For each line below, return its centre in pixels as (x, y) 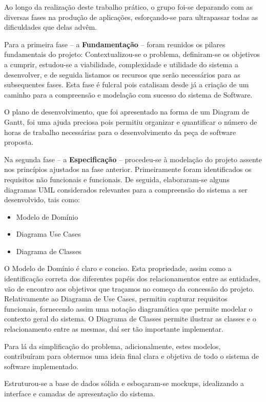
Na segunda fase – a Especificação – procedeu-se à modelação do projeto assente (133, 159)
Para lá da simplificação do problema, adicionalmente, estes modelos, (112, 346)
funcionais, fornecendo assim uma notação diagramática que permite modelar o (128, 308)
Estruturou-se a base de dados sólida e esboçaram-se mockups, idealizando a (124, 383)
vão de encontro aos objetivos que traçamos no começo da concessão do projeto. (129, 288)
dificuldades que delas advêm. (50, 27)
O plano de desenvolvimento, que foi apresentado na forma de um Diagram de (127, 112)
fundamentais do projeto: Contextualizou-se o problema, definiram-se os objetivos (132, 54)
